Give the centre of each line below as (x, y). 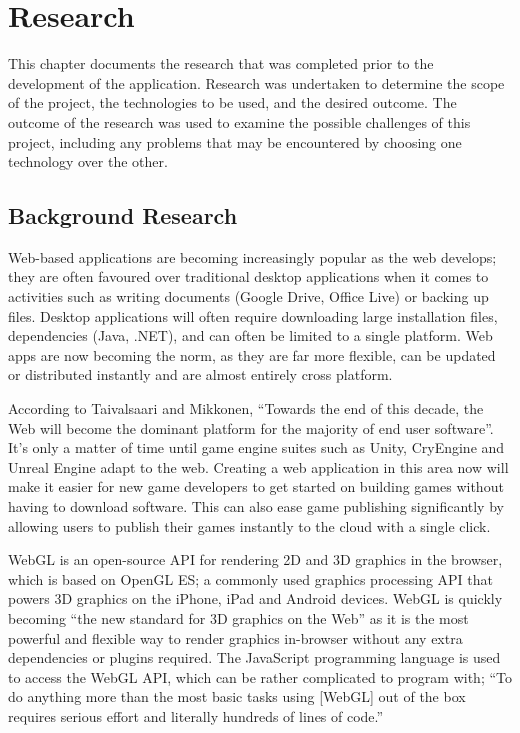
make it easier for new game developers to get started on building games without (256, 486)
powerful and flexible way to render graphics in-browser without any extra (235, 637)
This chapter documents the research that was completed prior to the (221, 63)
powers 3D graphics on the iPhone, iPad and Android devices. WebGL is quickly (255, 598)
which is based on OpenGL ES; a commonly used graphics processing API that (251, 578)
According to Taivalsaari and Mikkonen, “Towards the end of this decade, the (246, 408)
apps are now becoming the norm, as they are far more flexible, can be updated (252, 354)
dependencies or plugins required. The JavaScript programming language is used (254, 657)
